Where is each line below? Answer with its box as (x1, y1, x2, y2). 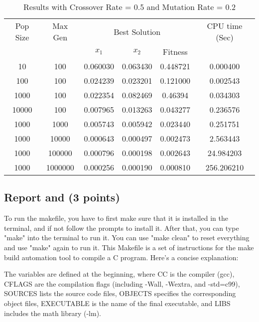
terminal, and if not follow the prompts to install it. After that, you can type (4, 222, 239, 233)
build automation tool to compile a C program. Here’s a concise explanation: (4, 252, 239, 262)
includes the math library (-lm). (4, 308, 102, 318)
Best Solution (114, 25, 161, 37)
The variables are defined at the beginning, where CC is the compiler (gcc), (4, 269, 235, 279)
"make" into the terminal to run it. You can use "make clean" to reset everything (4, 232, 250, 243)
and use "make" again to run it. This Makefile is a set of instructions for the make (4, 242, 254, 252)
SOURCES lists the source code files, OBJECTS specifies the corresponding (4, 288, 236, 299)
